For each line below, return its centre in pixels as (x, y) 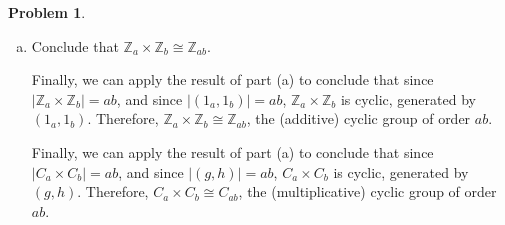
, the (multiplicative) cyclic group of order (367, 191)
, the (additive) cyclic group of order (358, 118)
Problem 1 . (47, 12)
